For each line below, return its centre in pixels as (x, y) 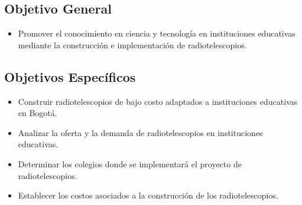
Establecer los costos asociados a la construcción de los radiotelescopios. (148, 195)
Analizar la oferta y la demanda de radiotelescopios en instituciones (140, 132)
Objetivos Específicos (70, 76)
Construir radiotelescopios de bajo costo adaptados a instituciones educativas (158, 101)
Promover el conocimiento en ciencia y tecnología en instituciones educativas (157, 33)
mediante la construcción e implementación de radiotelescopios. (132, 44)
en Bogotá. (38, 113)
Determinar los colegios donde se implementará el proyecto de (130, 163)
